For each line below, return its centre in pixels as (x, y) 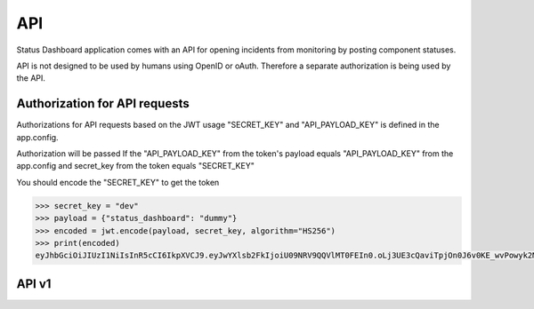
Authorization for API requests (103, 103)
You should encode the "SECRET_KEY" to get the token (118, 182)
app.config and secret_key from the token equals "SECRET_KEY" (136, 166)
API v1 (34, 284)
